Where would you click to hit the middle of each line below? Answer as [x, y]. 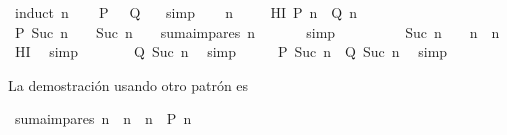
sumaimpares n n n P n [103, 118]
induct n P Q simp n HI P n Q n [185, 12]
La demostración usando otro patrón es [128, 84]
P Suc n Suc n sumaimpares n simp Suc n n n [257, 31]
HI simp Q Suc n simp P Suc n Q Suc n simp [231, 51]
